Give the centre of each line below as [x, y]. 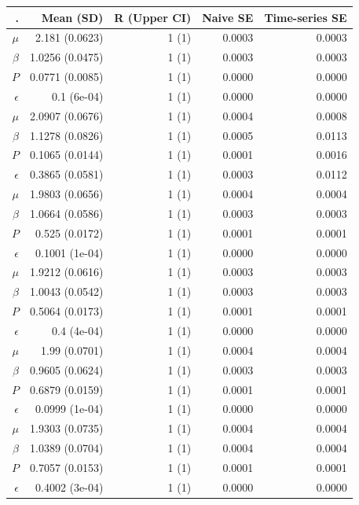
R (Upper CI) [153, 17]
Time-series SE [306, 17]
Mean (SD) [72, 17]
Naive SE [228, 17]
